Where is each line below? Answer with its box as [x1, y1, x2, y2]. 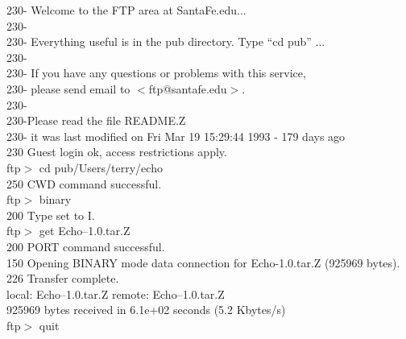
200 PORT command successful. [6, 238, 165, 254]
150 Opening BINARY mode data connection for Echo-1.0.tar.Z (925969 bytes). [6, 254, 400, 271]
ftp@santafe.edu [148, 80, 227, 97]
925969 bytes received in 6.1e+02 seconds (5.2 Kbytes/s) [6, 301, 286, 318]
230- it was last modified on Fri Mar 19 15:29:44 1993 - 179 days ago [6, 127, 346, 144]
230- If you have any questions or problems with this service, [6, 64, 306, 81]
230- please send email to [6, 80, 130, 97]
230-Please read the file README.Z [6, 112, 186, 129]
